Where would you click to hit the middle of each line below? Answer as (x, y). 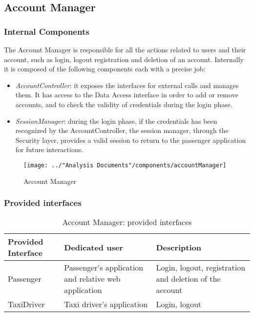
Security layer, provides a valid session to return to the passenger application (131, 140)
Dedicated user (94, 247)
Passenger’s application (104, 268)
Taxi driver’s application (106, 304)
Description (179, 247)
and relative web (92, 279)
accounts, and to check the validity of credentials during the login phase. (124, 104)
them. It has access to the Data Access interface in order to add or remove (127, 95)
